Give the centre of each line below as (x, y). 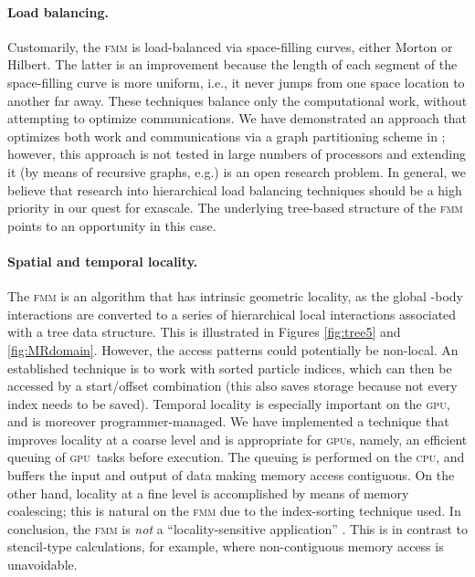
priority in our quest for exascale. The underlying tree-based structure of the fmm (235, 208)
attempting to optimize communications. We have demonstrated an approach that (237, 118)
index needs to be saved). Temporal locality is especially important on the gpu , (229, 403)
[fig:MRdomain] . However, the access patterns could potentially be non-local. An (233, 349)
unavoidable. (42, 565)
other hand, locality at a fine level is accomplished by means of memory (208, 493)
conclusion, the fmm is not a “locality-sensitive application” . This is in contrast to (238, 528)
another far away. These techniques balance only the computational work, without (237, 100)
